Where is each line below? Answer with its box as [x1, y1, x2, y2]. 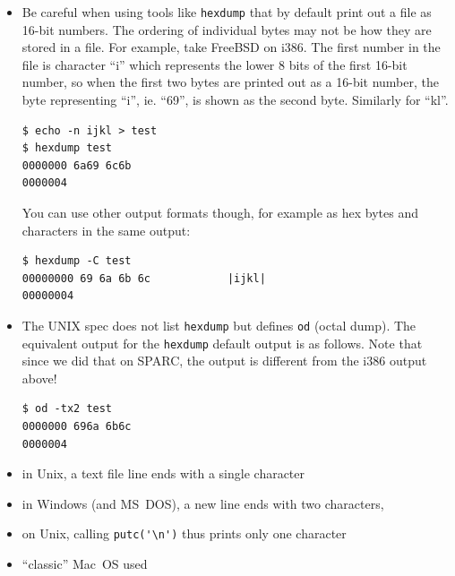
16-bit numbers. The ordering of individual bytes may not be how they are [21, 20, 432, 39]
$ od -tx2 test [21, 402, 113, 416]
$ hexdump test [21, 142, 113, 155]
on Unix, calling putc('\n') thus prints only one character [21, 524, 347, 543]
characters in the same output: [21, 220, 191, 239]
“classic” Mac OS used [21, 555, 148, 573]
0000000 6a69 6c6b [21, 159, 132, 172]
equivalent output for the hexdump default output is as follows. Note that [21, 333, 423, 352]
